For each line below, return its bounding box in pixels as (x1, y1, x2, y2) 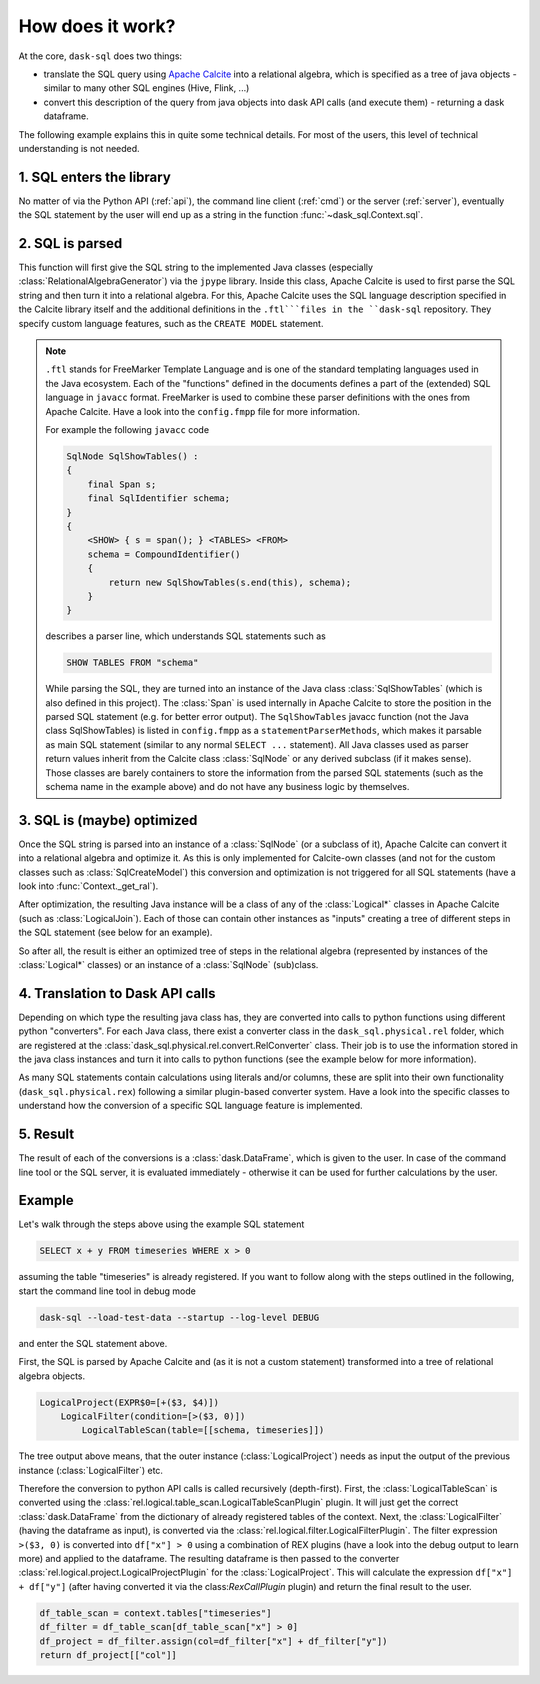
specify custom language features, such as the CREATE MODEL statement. (18, 317, 324, 329)
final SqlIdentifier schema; (87, 493, 230, 504)
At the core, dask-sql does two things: (18, 50, 183, 62)
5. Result (18, 1126, 75, 1143)
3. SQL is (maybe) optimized (18, 811, 198, 829)
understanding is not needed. (18, 142, 140, 154)
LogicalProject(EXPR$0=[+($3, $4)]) (39, 1396, 220, 1408)
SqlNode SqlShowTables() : (66, 450, 199, 462)
